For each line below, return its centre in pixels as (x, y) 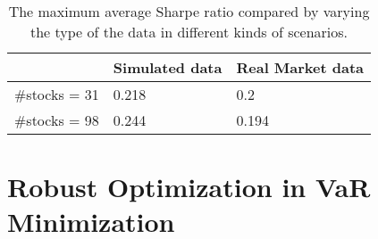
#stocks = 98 (57, 120)
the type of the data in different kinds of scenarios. (189, 32)
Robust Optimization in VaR (189, 187)
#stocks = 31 (57, 94)
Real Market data (300, 67)
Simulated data (168, 67)
